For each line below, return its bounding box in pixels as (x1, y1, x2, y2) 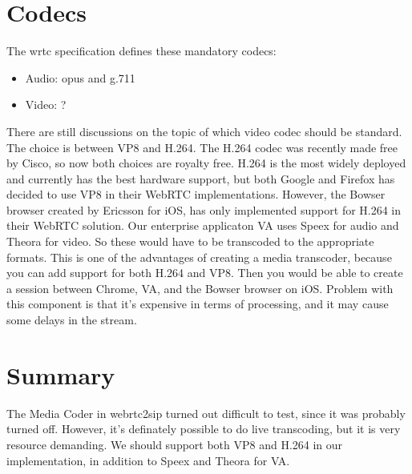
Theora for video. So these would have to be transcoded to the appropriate (6, 233, 374, 250)
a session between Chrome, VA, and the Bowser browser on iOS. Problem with (6, 279, 394, 296)
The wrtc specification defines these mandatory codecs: (6, 42, 277, 59)
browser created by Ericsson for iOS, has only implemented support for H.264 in (6, 201, 402, 218)
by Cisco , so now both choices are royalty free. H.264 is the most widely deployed (6, 155, 406, 171)
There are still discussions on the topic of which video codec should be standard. (6, 123, 402, 139)
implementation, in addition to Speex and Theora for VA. (6, 452, 290, 468)
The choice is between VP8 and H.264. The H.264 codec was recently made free (6, 139, 398, 155)
